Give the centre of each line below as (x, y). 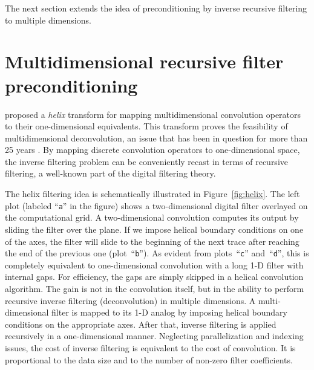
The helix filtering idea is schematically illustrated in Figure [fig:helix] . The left (152, 194)
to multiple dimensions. (48, 20)
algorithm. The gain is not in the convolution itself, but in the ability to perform (155, 288)
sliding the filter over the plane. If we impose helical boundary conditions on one (154, 229)
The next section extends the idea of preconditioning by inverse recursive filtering (156, 8)
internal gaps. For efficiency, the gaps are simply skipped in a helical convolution (154, 277)
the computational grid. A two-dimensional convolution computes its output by (152, 217)
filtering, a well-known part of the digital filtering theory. (110, 173)
